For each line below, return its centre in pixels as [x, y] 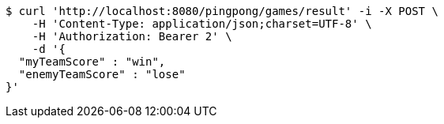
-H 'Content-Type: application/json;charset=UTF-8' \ [202, 24]
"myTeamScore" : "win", [92, 62]
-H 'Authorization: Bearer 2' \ [132, 36]
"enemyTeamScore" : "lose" [102, 74]
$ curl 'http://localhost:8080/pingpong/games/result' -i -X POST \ [222, 11]
